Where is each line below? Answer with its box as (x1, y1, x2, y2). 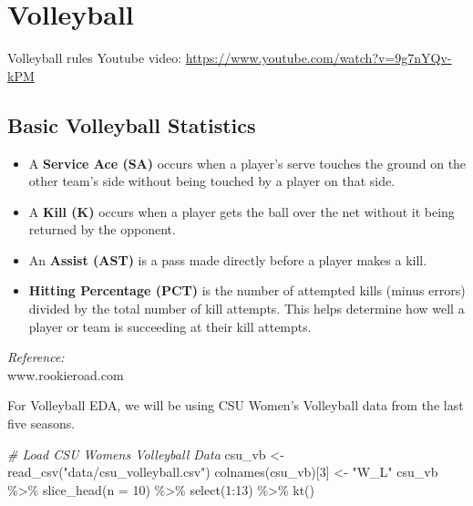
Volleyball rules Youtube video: (7, 48, 182, 67)
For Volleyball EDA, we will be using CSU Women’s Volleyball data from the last (7, 396, 464, 415)
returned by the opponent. (28, 220, 176, 239)
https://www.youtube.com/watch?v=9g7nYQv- (185, 48, 452, 67)
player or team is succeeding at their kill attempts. (28, 316, 312, 336)
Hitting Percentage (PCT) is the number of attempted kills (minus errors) (28, 281, 466, 300)
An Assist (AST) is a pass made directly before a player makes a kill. (28, 250, 427, 269)
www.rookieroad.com (7, 365, 124, 384)
